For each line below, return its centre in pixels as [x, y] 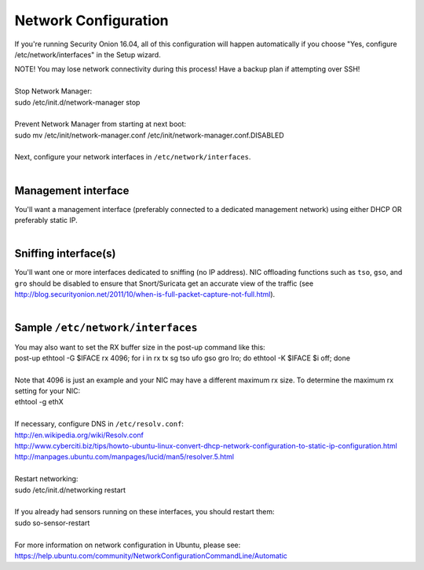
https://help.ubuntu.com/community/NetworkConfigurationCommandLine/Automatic [151, 555]
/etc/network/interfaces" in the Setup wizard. [88, 54]
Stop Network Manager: [53, 91]
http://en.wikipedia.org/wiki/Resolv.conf [79, 435]
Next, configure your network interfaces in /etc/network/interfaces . [133, 157]
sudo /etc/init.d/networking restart [70, 490]
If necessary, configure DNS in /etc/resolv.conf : [99, 424]
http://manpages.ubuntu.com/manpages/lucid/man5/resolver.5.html [124, 457]
